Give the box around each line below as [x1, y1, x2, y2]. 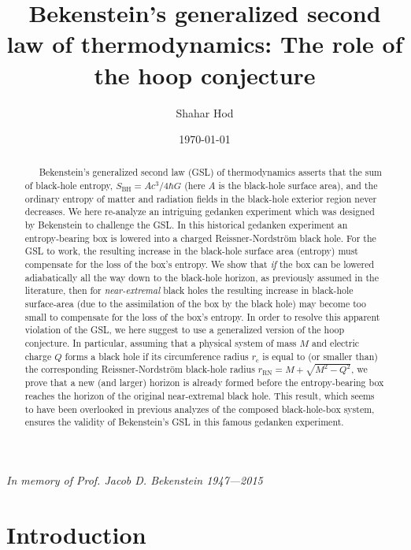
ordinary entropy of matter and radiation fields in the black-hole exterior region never [24, 191, 377, 205]
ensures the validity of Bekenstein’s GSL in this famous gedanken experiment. [24, 415, 344, 429]
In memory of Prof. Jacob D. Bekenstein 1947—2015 [6, 471, 263, 488]
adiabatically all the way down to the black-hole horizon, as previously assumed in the [24, 270, 380, 284]
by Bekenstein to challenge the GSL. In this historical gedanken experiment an [24, 218, 348, 232]
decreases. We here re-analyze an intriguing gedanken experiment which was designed [24, 205, 375, 218]
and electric [311, 336, 360, 350]
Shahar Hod [176, 104, 234, 121]
